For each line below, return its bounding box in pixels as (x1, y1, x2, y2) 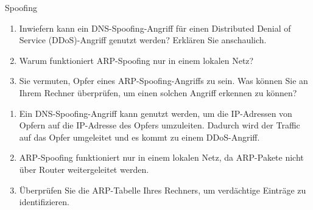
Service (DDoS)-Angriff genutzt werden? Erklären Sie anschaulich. (19, 33, 267, 46)
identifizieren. (19, 195, 69, 208)
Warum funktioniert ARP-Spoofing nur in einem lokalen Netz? (19, 54, 254, 66)
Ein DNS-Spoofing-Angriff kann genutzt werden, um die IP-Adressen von (19, 107, 292, 119)
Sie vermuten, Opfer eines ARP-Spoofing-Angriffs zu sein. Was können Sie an (19, 74, 308, 87)
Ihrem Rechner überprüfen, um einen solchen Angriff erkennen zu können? (19, 86, 297, 99)
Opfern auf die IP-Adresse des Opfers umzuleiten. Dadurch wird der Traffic (19, 119, 300, 131)
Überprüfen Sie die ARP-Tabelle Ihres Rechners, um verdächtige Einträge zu (19, 183, 306, 196)
